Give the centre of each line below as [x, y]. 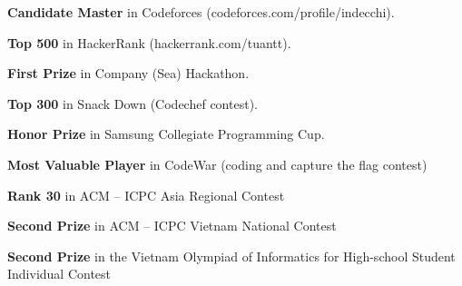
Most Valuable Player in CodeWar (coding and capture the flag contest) [217, 164]
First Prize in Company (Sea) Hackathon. [128, 73]
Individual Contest [59, 274]
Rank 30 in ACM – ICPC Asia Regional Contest [146, 195]
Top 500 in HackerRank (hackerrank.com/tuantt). [149, 42]
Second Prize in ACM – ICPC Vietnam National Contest [172, 226]
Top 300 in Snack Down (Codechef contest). [133, 103]
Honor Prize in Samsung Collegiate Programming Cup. [166, 134]
